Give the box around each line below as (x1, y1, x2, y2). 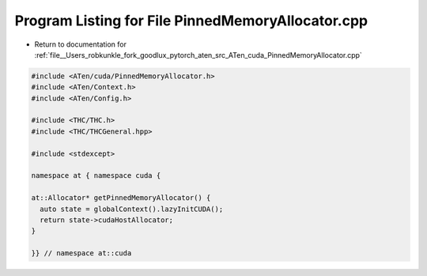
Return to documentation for (34, 40, 127, 49)
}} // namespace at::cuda (31, 249, 132, 258)
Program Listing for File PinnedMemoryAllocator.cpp (14, 12, 368, 29)
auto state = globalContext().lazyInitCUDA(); (40, 204, 224, 214)
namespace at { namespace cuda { (31, 171, 161, 180)
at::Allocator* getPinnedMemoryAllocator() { (31, 194, 211, 202)
